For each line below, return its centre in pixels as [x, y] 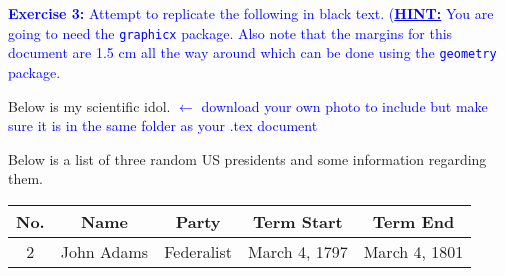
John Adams [104, 251]
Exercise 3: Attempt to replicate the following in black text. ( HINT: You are [251, 13]
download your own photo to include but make [344, 105]
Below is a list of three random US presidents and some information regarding [247, 158]
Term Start [297, 221]
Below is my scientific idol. [89, 105]
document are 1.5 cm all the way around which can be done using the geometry [252, 52]
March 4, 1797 [298, 251]
